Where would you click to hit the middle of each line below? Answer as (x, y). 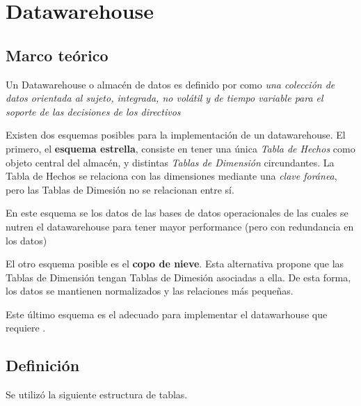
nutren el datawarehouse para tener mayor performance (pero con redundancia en (180, 226)
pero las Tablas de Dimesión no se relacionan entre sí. (120, 189)
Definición (43, 365)
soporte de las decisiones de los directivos (93, 111)
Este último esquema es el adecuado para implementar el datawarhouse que (167, 314)
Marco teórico (57, 55)
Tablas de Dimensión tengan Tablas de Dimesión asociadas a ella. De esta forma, (178, 277)
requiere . (26, 328)
